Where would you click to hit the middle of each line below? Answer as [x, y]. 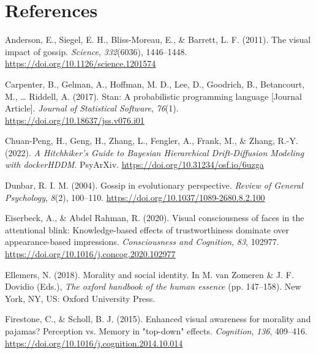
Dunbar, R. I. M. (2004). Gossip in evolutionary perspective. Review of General [154, 185]
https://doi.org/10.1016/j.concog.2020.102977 [90, 254]
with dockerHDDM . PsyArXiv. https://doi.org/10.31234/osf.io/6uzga [134, 164]
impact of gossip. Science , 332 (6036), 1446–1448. [96, 51]
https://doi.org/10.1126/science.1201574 [81, 63]
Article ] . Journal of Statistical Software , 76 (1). [92, 108]
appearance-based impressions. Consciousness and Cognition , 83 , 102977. [142, 242]
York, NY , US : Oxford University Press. [80, 298]
